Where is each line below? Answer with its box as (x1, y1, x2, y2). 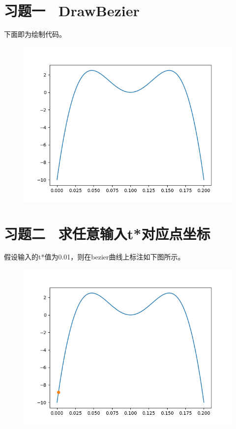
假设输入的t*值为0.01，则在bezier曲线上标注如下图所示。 (4, 252, 185, 262)
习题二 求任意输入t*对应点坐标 (4, 223, 210, 243)
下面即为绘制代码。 (4, 29, 66, 39)
